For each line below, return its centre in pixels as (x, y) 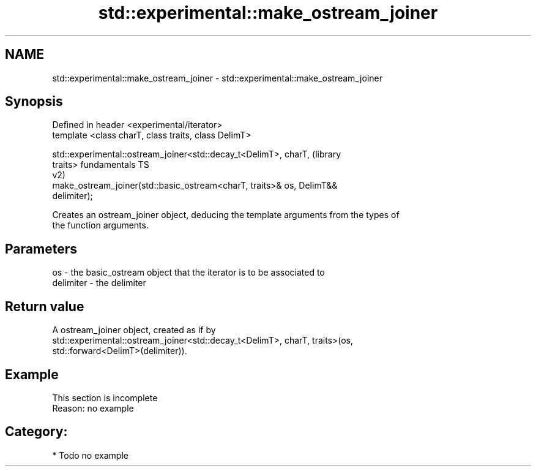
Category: (36, 432)
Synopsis (34, 102)
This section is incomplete (105, 398)
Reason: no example (93, 408)
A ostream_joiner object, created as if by (134, 330)
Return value (45, 306)
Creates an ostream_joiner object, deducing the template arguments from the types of (226, 215)
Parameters (41, 249)
